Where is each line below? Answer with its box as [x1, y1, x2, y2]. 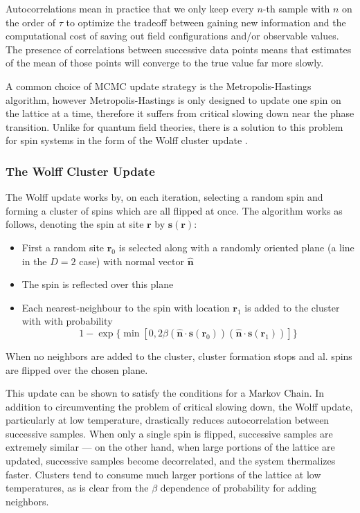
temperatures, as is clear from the [6, 480, 149, 495]
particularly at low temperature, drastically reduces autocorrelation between [6, 413, 330, 427]
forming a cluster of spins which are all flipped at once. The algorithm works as [6, 203, 343, 217]
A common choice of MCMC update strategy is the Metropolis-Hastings [6, 78, 312, 93]
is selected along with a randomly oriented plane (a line [118, 240, 354, 254]
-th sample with [262, 1, 330, 15]
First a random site [21, 240, 105, 254]
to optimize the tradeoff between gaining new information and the [66, 15, 346, 29]
